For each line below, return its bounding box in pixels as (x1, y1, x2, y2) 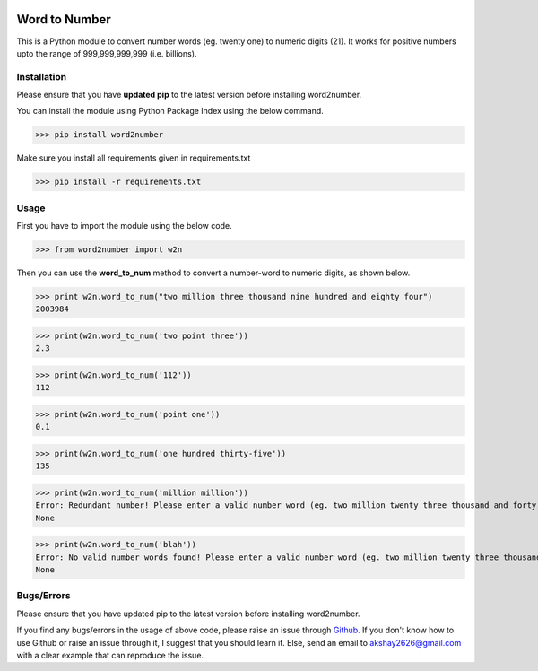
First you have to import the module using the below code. (16, 221, 232, 231)
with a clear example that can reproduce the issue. (16, 649, 204, 660)
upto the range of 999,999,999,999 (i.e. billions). (16, 48, 197, 58)
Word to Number (16, 12, 111, 27)
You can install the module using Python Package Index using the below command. (16, 106, 325, 117)
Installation (16, 70, 67, 83)
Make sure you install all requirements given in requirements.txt (16, 152, 251, 163)
